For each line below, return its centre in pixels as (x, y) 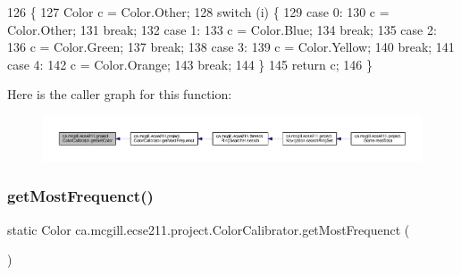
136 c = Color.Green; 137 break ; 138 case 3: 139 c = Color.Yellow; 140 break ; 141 (231, 47)
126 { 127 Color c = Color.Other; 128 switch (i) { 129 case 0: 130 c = (198, 12)
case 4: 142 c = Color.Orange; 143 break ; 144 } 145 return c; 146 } (190, 64)
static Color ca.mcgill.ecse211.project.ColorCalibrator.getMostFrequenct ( (209, 229)
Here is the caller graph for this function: (120, 94)
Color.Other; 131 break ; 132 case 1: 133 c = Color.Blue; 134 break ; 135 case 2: (222, 29)
